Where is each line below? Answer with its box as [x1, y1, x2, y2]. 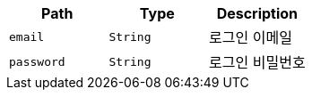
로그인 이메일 [209, 28, 292, 46]
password [9, 54, 65, 69]
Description [216, 4, 299, 22]
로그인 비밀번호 [209, 53, 306, 71]
